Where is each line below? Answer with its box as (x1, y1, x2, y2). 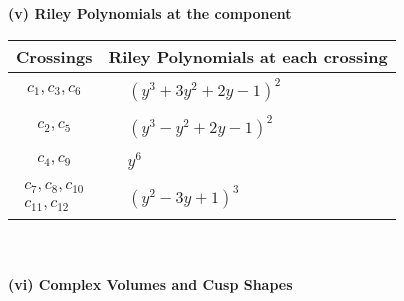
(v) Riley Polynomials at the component (8, 3, 292, 23)
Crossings (16, 44, 93, 68)
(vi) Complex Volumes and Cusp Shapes (8, 273, 293, 294)
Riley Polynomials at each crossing (108, 44, 388, 68)
